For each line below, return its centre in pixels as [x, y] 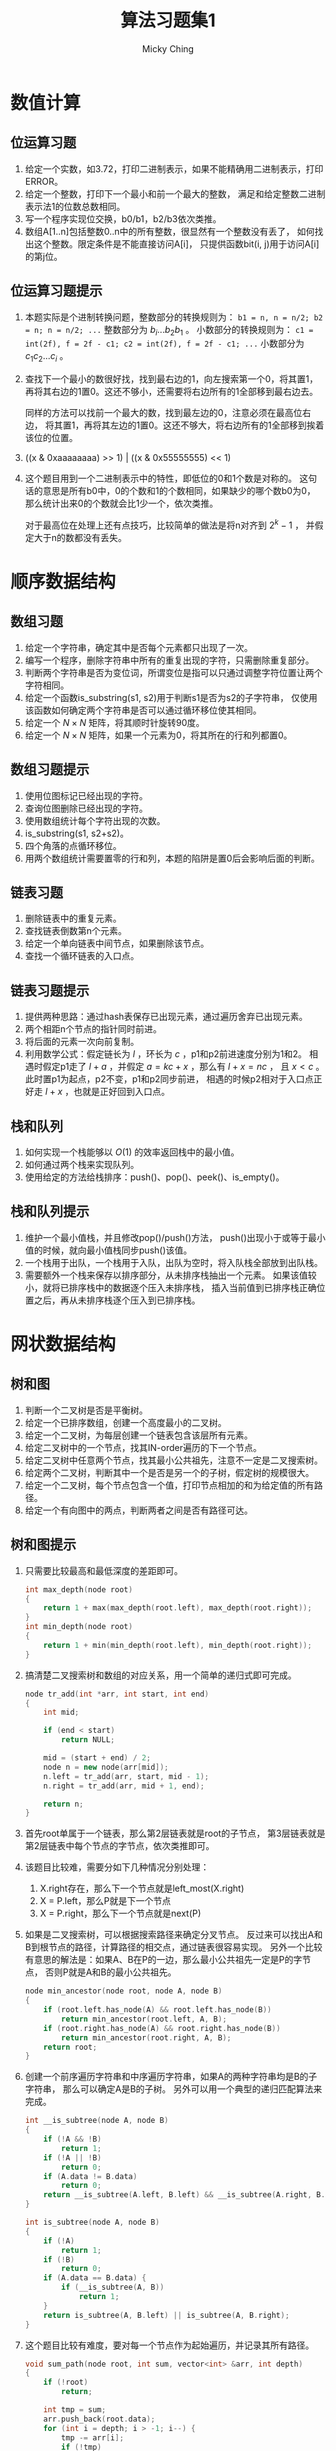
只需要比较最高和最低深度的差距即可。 [103, 1570]
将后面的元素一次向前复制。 [82, 1042]
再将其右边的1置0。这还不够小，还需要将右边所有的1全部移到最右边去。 [171, 392]
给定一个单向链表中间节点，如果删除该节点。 [117, 943]
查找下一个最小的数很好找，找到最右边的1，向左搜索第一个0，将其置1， [171, 379]
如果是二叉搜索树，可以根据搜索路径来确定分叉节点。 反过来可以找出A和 [173, 1935]
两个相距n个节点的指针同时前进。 [93, 1029]
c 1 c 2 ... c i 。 [46, 357]
